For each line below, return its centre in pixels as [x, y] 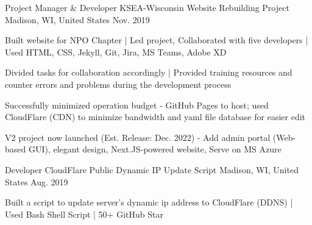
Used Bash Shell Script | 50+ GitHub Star [84, 214]
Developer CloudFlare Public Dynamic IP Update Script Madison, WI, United [152, 169]
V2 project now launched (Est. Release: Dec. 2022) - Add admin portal [138, 137]
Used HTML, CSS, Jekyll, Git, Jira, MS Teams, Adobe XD [116, 52]
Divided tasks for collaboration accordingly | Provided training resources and [149, 72]
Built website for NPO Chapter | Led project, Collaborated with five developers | [157, 40]
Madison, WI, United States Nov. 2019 [77, 19]
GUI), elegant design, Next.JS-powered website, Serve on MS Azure [155, 149]
